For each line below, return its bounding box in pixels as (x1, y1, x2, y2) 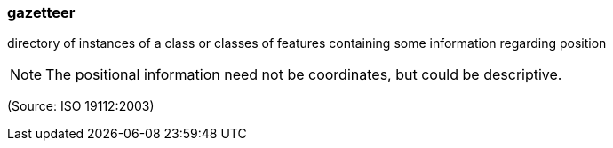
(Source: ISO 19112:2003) (7, 98, 155, 114)
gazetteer (7, 4, 76, 21)
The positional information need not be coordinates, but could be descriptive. (45, 66, 562, 84)
